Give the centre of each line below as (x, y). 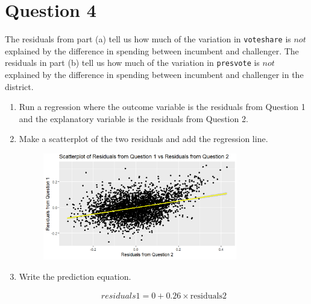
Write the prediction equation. (75, 276)
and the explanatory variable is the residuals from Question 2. (134, 118)
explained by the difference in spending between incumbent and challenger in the (154, 75)
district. (19, 86)
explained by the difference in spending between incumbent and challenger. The (152, 50)
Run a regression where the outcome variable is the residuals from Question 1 (162, 107)
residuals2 (208, 296)
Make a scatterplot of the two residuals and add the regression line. (143, 139)
